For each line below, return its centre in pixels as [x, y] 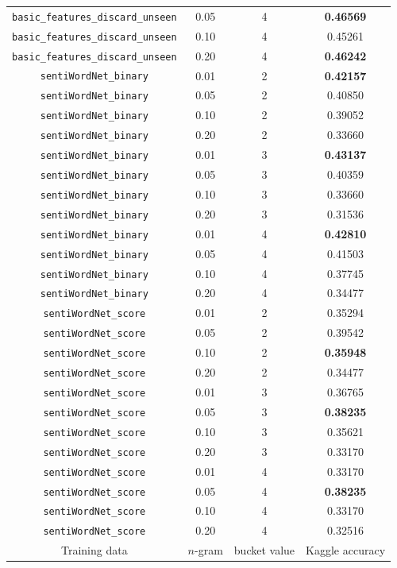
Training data [94, 550]
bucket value [264, 550]
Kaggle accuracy [346, 550]
